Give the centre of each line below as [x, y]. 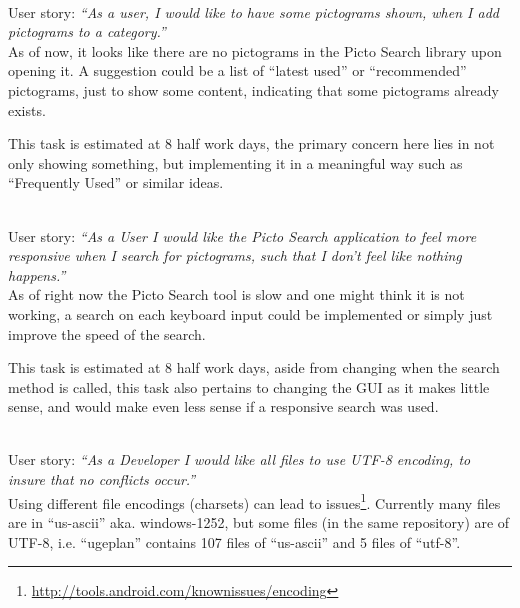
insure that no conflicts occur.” [102, 479]
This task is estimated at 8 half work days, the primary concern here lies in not [251, 143]
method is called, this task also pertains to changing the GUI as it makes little [249, 386]
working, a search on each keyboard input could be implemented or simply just [250, 313]
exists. [27, 109]
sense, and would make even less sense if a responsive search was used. [223, 406]
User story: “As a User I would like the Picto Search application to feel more [242, 235]
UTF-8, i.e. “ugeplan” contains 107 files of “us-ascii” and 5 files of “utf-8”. [234, 541]
